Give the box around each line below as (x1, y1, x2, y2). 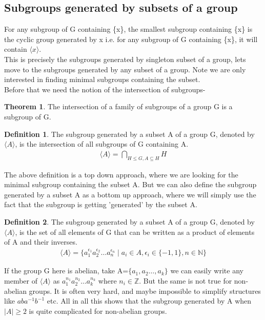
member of (4, 275, 37, 286)
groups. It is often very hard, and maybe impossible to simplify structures (29, 285, 261, 296)
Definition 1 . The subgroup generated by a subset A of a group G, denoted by (4, 128, 255, 139)
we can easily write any (170, 265, 243, 276)
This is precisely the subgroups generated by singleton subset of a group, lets (4, 53, 246, 64)
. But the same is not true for (139, 275, 232, 286)
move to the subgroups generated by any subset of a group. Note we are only (4, 64, 246, 74)
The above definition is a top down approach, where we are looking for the (4, 169, 238, 179)
